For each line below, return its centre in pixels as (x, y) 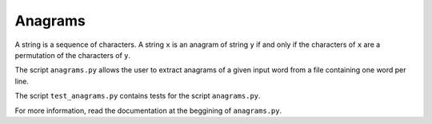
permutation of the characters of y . (73, 55)
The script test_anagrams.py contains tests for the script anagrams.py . (138, 96)
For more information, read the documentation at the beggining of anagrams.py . (148, 110)
